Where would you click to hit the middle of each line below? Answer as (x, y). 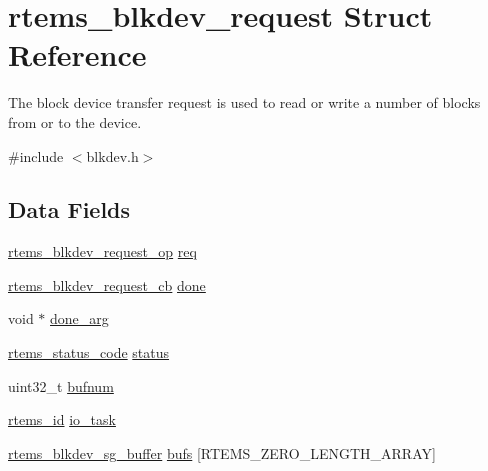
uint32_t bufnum (61, 385)
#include (36, 155)
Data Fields (69, 209)
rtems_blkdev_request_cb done (107, 284)
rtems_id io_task (62, 419)
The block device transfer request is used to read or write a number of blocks (244, 102)
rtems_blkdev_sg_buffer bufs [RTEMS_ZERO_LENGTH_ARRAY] (222, 452)
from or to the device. (75, 121)
